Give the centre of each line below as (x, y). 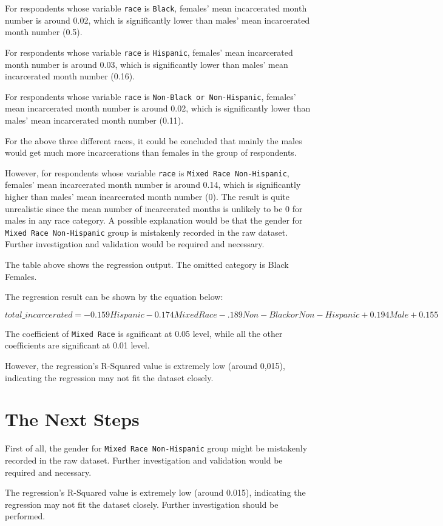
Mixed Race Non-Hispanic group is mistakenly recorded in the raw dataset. (147, 232)
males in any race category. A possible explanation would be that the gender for (154, 220)
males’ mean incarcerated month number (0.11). (94, 120)
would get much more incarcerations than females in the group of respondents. (151, 152)
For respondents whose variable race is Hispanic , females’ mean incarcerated (149, 52)
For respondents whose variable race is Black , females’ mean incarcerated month (156, 8)
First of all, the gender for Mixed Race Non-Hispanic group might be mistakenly (156, 448)
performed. (25, 516)
